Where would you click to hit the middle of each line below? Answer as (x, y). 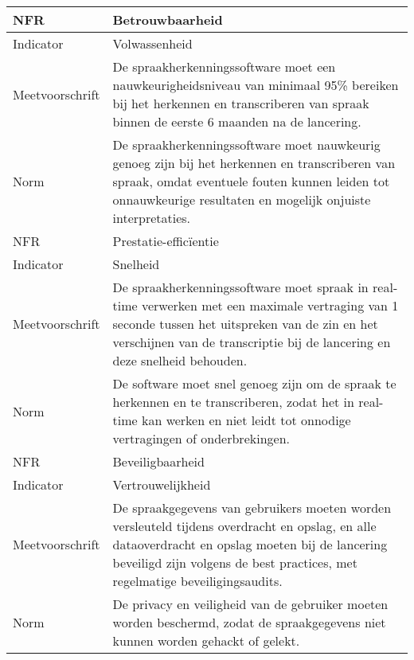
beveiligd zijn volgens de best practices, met (235, 562)
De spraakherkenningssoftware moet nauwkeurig (246, 144)
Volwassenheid (152, 43)
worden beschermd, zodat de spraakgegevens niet (249, 622)
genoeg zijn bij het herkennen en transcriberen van (254, 163)
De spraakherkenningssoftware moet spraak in (240, 287)
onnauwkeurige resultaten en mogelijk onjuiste (242, 199)
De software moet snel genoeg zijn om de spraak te (254, 383)
